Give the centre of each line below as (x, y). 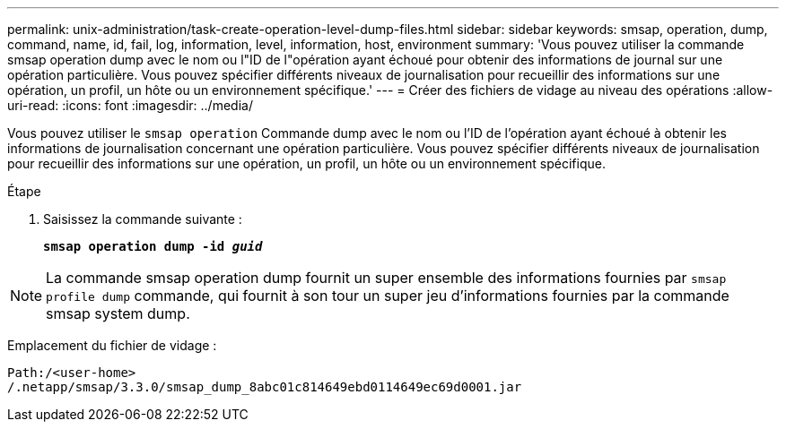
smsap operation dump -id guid (153, 246)
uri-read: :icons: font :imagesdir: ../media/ (130, 105)
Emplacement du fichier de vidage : (112, 345)
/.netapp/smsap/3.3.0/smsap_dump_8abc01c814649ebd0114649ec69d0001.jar (265, 387)
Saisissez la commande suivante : (143, 219)
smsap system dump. (118, 313)
